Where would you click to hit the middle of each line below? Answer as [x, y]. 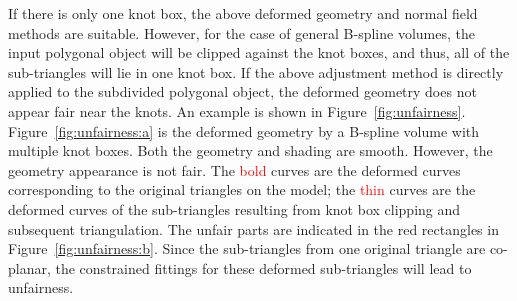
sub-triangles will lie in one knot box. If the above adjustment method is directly [256, 71]
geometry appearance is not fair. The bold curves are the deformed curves [234, 169]
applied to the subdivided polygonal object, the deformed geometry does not [242, 91]
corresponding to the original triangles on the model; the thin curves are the [242, 189]
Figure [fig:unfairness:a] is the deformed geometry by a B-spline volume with [244, 130]
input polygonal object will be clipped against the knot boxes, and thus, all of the [259, 52]
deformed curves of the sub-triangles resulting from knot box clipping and [234, 208]
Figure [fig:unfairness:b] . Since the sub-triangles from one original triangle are [247, 248]
